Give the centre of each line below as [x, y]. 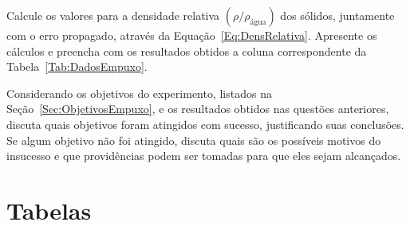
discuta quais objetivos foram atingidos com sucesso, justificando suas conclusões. [205, 124]
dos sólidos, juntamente [337, 15]
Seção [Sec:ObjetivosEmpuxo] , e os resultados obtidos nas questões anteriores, [198, 109]
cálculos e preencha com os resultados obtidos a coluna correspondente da [187, 51]
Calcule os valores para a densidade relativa [113, 15]
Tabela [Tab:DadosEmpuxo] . [77, 66]
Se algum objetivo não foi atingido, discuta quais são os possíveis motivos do [194, 140]
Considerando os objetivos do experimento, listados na [139, 93]
